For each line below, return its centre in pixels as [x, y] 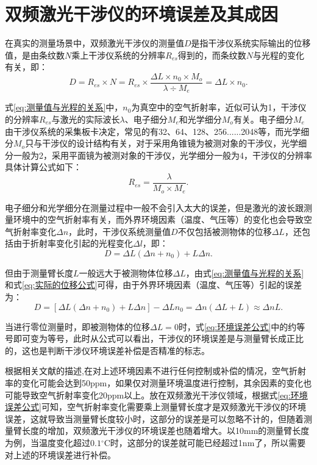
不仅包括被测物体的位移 [225, 231]
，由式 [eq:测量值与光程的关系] [245, 272]
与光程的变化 [279, 55]
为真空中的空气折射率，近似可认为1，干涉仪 [219, 107]
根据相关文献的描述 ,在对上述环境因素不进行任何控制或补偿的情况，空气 [147, 371]
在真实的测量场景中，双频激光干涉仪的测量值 [94, 43]
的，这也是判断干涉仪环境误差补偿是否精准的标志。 [107, 350]
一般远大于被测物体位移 [126, 272]
